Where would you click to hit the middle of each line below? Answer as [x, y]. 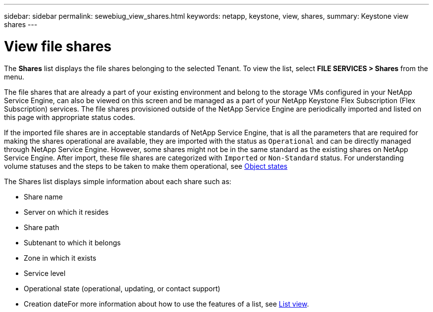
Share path [42, 227]
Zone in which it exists [60, 258]
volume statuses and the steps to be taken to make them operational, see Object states [146, 166]
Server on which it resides [66, 212]
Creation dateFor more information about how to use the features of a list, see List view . [166, 304]
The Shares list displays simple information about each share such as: [118, 181]
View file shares [58, 46]
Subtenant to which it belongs [72, 242]
